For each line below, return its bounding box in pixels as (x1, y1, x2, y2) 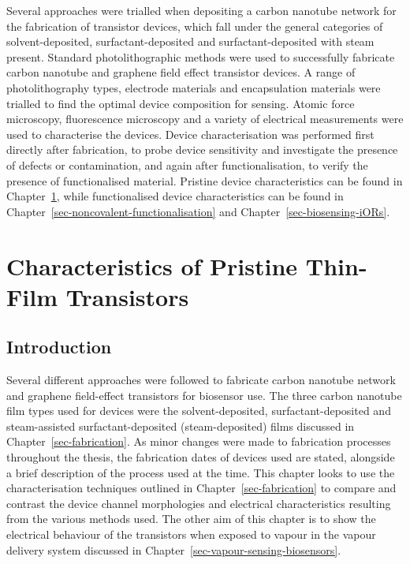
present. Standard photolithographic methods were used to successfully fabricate (6, 48, 395, 65)
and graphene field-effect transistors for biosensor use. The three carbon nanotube (6, 387, 402, 403)
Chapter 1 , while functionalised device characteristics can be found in (6, 188, 344, 204)
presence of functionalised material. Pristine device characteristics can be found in (6, 172, 403, 189)
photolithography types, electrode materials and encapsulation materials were (6, 79, 381, 95)
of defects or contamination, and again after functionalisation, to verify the (6, 156, 368, 173)
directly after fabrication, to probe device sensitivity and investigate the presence (6, 141, 398, 158)
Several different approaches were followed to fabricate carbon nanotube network (6, 372, 396, 388)
